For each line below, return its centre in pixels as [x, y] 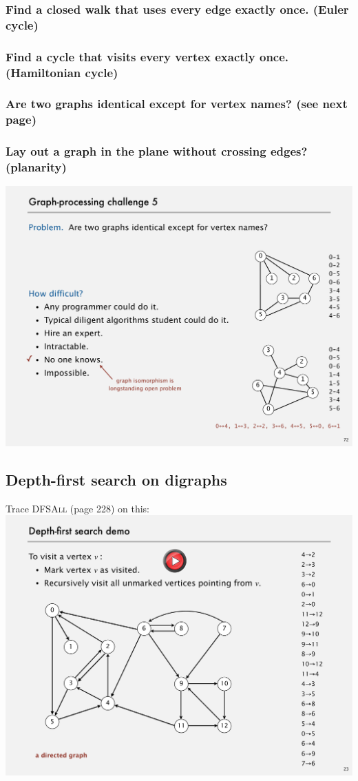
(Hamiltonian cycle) [62, 72]
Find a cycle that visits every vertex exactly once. [147, 56]
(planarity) [36, 167]
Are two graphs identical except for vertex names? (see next [177, 104]
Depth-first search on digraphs [116, 479]
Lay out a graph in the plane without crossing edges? [157, 151]
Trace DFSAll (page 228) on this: [78, 508]
